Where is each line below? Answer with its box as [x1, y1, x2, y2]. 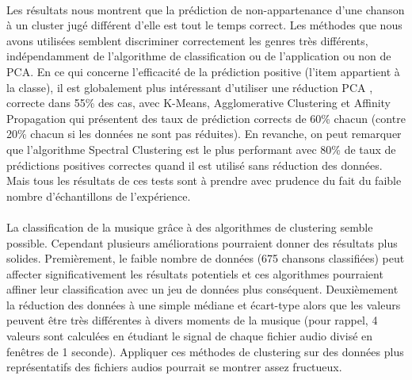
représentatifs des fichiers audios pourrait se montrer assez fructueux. [6, 359, 342, 375]
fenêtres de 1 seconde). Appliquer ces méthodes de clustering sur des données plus [6, 343, 404, 359]
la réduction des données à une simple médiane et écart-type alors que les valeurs [6, 296, 401, 313]
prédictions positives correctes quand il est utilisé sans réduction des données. [6, 156, 383, 173]
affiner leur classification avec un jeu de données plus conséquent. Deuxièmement [6, 281, 399, 297]
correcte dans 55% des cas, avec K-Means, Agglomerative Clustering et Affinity [6, 94, 391, 111]
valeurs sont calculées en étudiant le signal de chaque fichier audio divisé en [6, 328, 373, 344]
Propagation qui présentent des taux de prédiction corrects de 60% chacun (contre [6, 109, 406, 126]
